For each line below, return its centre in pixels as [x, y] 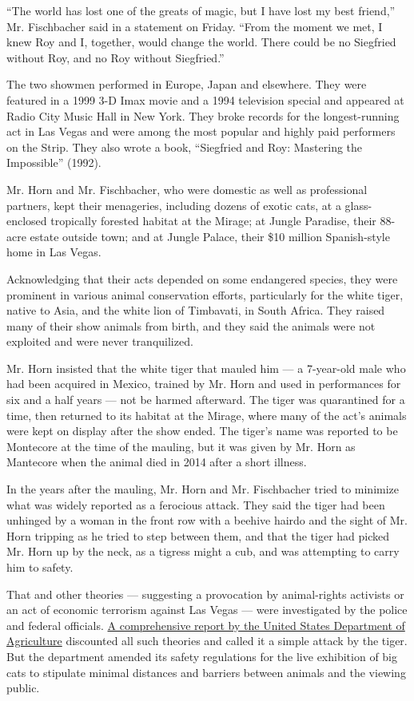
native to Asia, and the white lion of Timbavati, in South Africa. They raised [196, 310]
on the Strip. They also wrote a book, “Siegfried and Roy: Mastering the [185, 147]
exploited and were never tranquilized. [100, 341]
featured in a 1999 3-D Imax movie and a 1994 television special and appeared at [205, 99]
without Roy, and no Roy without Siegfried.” [115, 57]
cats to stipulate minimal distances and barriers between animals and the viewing [206, 672]
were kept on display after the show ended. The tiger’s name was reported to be [202, 431]
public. [23, 688]
